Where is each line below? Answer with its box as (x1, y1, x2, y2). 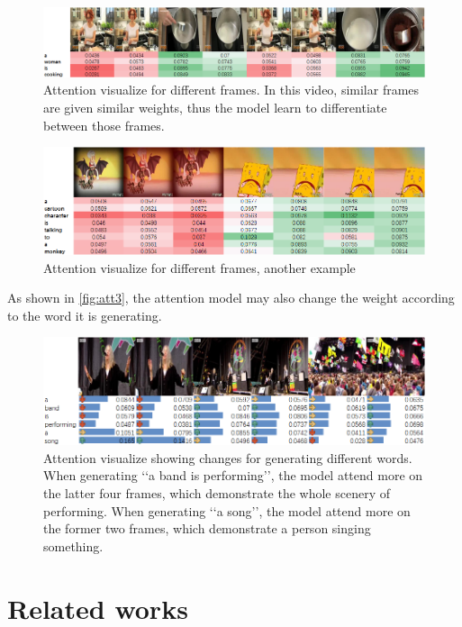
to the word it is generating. (7, 305, 162, 324)
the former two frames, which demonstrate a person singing (43, 519, 371, 538)
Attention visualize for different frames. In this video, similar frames (43, 80, 420, 99)
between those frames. (43, 115, 165, 134)
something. (43, 536, 104, 555)
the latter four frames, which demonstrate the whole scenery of (43, 483, 391, 502)
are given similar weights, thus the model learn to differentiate (43, 98, 387, 117)
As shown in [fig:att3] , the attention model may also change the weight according (7, 288, 455, 307)
